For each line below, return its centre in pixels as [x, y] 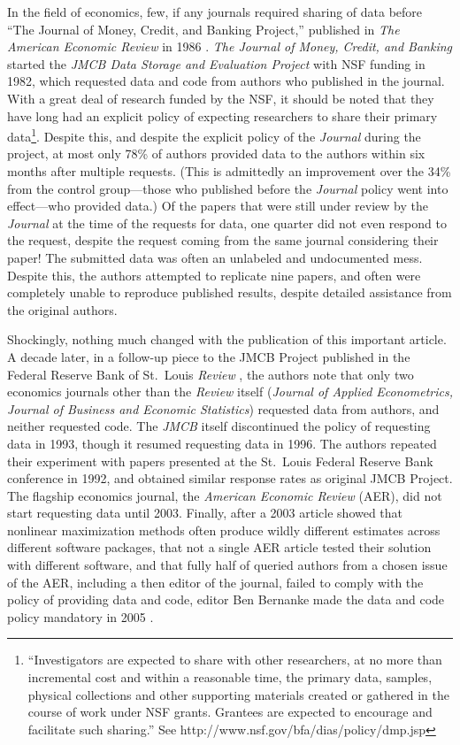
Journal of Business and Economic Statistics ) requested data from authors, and [223, 408]
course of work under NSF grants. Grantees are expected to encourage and [230, 712]
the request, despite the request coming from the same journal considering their [223, 240]
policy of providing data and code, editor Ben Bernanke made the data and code [226, 599]
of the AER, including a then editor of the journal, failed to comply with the [215, 582]
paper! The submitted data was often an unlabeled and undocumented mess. [215, 257]
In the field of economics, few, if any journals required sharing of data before [215, 12]
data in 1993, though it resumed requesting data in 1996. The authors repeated [222, 443]
